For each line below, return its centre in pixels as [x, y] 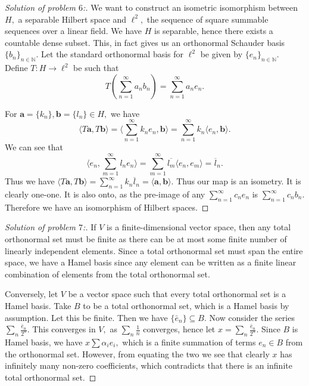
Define [16, 68]
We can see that [34, 147]
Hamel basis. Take [38, 305]
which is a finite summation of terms [189, 342]
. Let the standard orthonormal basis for [110, 54]
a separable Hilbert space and [72, 19]
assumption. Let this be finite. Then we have [86, 317]
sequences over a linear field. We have [74, 31]
